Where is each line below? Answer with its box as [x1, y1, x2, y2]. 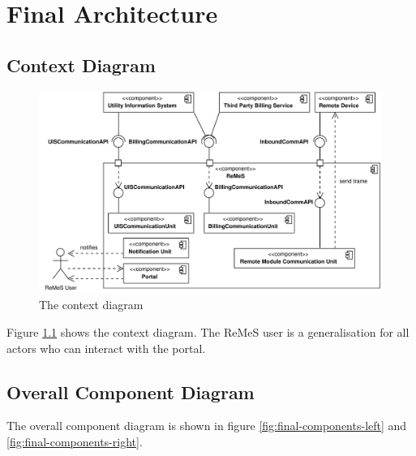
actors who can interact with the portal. [6, 339, 206, 356]
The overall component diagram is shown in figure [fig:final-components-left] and [6, 417, 407, 434]
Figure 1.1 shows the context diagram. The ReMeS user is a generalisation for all [6, 324, 410, 341]
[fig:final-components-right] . [6, 433, 143, 450]
